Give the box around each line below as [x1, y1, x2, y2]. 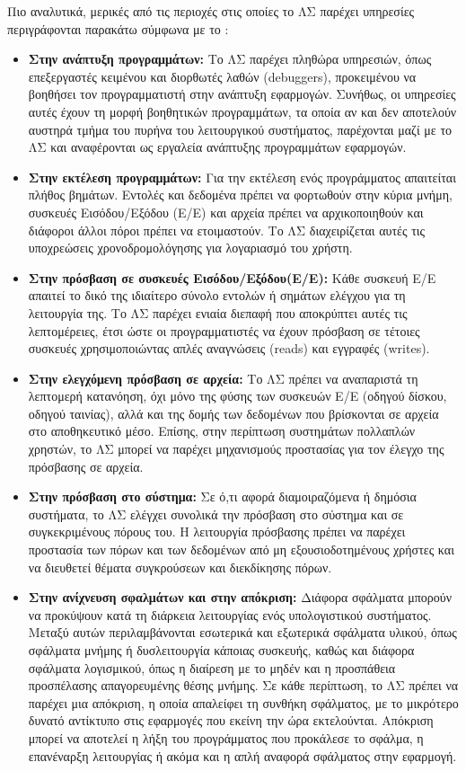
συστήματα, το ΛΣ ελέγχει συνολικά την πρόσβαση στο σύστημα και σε [28, 504, 404, 523]
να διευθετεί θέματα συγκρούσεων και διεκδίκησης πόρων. [28, 557, 332, 576]
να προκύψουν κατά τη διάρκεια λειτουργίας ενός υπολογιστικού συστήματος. [28, 605, 432, 624]
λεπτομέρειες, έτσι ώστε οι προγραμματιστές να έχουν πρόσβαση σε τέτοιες [28, 321, 420, 340]
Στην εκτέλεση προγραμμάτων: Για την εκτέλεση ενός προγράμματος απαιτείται [28, 167, 456, 186]
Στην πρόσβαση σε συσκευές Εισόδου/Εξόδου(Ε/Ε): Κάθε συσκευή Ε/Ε [28, 268, 436, 287]
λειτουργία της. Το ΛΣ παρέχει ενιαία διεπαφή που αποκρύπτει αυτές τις [28, 303, 408, 322]
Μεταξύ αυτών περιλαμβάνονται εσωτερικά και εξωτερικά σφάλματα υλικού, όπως [28, 623, 457, 642]
